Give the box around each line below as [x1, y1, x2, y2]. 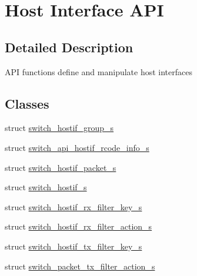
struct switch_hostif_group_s [5, 122, 114, 134]
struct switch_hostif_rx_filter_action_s [5, 220, 152, 233]
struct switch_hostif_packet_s [5, 161, 116, 173]
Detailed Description [5, 38, 133, 56]
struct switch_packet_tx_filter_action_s [5, 260, 155, 272]
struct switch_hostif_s [5, 181, 87, 193]
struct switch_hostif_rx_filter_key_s [5, 200, 142, 213]
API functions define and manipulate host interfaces [5, 65, 192, 78]
